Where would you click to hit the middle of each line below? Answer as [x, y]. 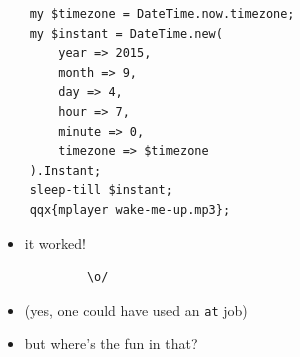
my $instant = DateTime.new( [126, 33]
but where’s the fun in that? [111, 343]
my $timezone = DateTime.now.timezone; [162, 14]
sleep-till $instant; [101, 190]
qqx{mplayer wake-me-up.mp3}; [130, 209]
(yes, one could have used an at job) [136, 309]
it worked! [55, 242]
